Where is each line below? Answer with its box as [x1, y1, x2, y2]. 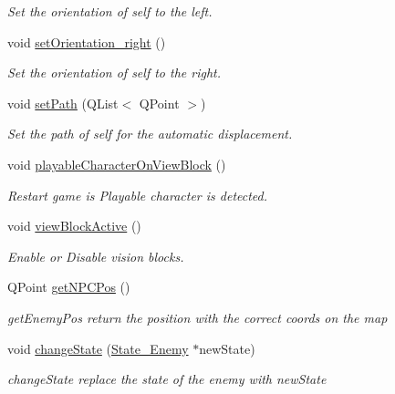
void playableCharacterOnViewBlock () [7, 154, 226, 173]
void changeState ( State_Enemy [7, 338, 189, 358]
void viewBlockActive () [7, 216, 141, 235]
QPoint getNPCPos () [7, 277, 130, 296]
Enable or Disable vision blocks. [7, 246, 184, 265]
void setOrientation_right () [7, 32, 166, 51]
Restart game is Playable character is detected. [7, 185, 268, 204]
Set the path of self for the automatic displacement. [7, 124, 293, 143]
